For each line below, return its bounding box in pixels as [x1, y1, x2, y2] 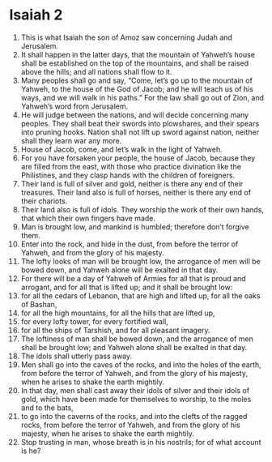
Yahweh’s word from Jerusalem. [20, 101, 129, 111]
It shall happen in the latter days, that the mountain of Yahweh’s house [20, 49, 256, 59]
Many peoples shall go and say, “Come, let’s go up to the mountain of [20, 75, 253, 85]
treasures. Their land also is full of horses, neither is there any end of [20, 187, 252, 197]
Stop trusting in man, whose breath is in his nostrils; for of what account [20, 437, 261, 447]
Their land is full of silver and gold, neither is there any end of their [20, 178, 244, 188]
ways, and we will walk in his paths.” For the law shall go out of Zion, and [20, 92, 265, 102]
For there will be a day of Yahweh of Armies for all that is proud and [20, 273, 246, 283]
